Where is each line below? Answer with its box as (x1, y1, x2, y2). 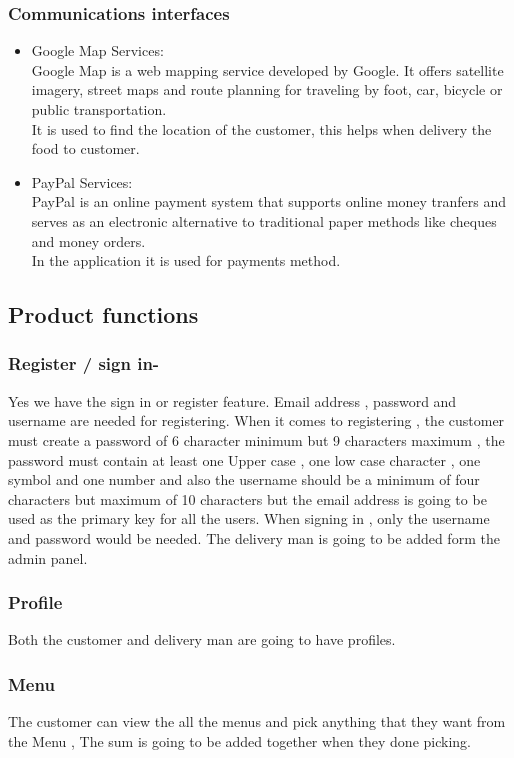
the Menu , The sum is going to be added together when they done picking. (8, 730, 471, 751)
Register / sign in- (8, 351, 160, 376)
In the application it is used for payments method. (31, 250, 341, 271)
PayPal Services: (31, 171, 133, 192)
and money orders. (31, 230, 146, 251)
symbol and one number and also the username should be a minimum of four (8, 469, 480, 490)
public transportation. (31, 99, 167, 119)
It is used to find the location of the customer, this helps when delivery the (31, 118, 492, 139)
